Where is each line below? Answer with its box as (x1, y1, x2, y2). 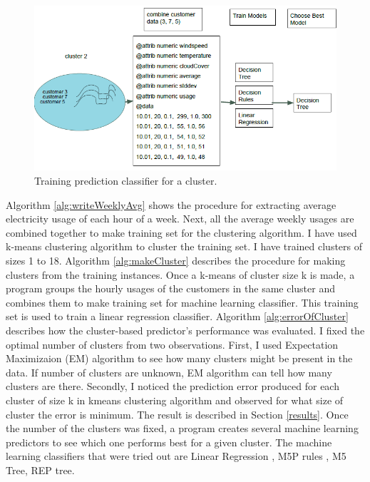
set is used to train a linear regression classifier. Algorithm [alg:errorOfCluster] (6, 309, 349, 324)
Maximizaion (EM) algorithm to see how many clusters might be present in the (6, 351, 353, 366)
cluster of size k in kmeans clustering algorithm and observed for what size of (6, 392, 344, 407)
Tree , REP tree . (6, 462, 75, 477)
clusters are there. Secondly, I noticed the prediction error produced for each (6, 379, 339, 394)
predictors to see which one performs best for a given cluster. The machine (6, 434, 332, 449)
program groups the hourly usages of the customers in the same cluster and (6, 281, 335, 296)
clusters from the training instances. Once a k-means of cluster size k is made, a (6, 267, 355, 282)
